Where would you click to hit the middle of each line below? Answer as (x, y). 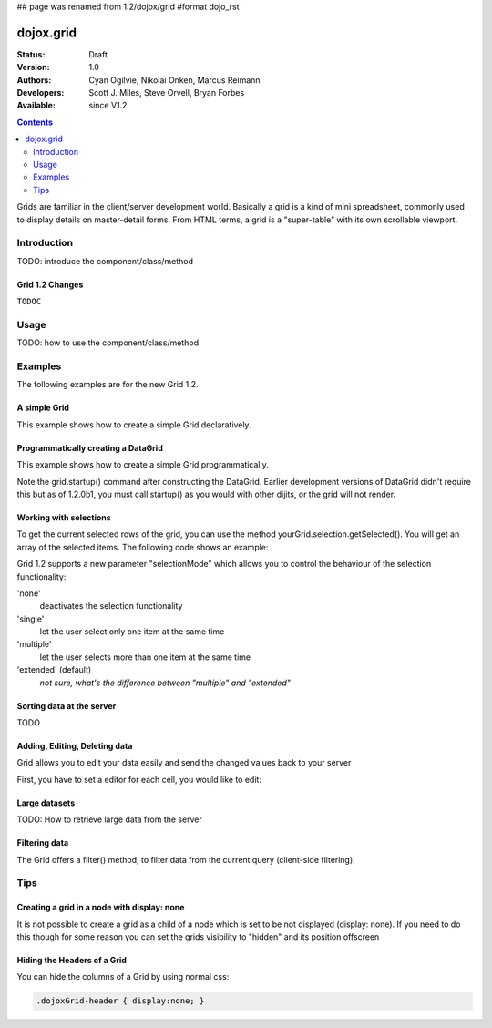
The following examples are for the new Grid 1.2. (108, 385)
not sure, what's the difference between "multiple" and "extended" (165, 683)
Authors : (34, 80)
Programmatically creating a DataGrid (90, 447)
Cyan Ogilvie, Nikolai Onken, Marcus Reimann (174, 80)
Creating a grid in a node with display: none (101, 908)
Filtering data (43, 843)
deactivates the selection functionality (111, 606)
